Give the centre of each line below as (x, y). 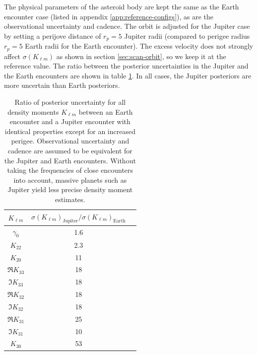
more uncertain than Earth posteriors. (62, 85)
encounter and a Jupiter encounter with (70, 121)
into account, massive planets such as (70, 179)
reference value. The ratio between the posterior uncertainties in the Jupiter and (126, 66)
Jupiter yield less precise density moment (70, 189)
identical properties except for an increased (70, 131)
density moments (33, 111)
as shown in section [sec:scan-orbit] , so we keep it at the (141, 56)
